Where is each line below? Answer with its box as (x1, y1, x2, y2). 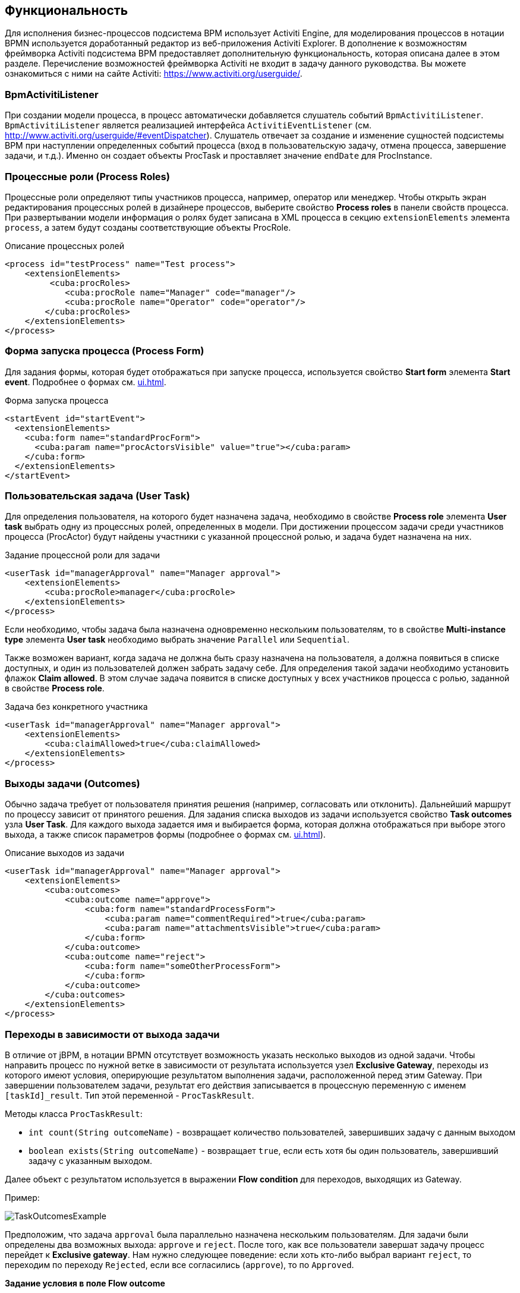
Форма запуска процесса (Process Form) (5, 345, 204, 357)
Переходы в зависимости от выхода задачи (5, 1028, 220, 1040)
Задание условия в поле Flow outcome (5, 1278, 165, 1288)
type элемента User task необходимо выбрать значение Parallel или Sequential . (5, 634, 349, 645)
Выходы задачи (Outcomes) (5, 777, 140, 789)
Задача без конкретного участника (5, 701, 148, 712)
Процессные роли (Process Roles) (5, 170, 170, 183)
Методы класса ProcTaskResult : (5, 1108, 143, 1119)
